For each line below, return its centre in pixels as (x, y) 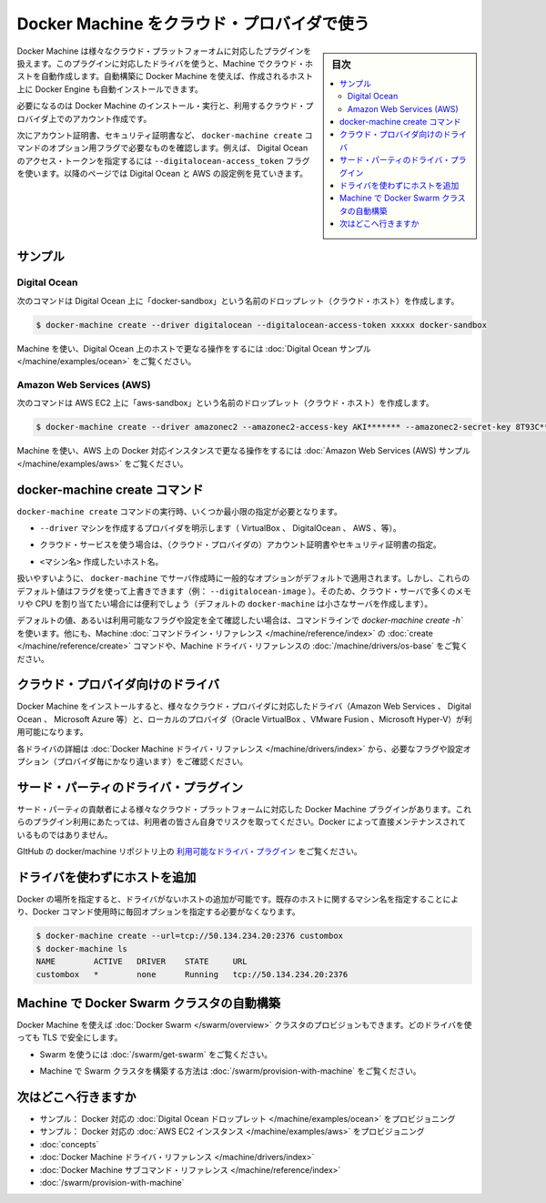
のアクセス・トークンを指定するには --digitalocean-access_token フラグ (163, 160)
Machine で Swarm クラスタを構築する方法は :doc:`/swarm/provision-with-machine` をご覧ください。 (230, 1071)
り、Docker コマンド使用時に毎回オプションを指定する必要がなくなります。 (158, 912)
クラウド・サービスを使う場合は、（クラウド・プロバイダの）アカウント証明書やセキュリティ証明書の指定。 (240, 545)
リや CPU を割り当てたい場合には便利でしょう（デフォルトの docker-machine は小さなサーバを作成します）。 (225, 603)
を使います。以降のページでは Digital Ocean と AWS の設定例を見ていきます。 (162, 174)
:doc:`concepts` (69, 1144)
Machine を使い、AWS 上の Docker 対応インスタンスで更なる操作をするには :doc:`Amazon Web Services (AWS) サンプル (243, 451)
